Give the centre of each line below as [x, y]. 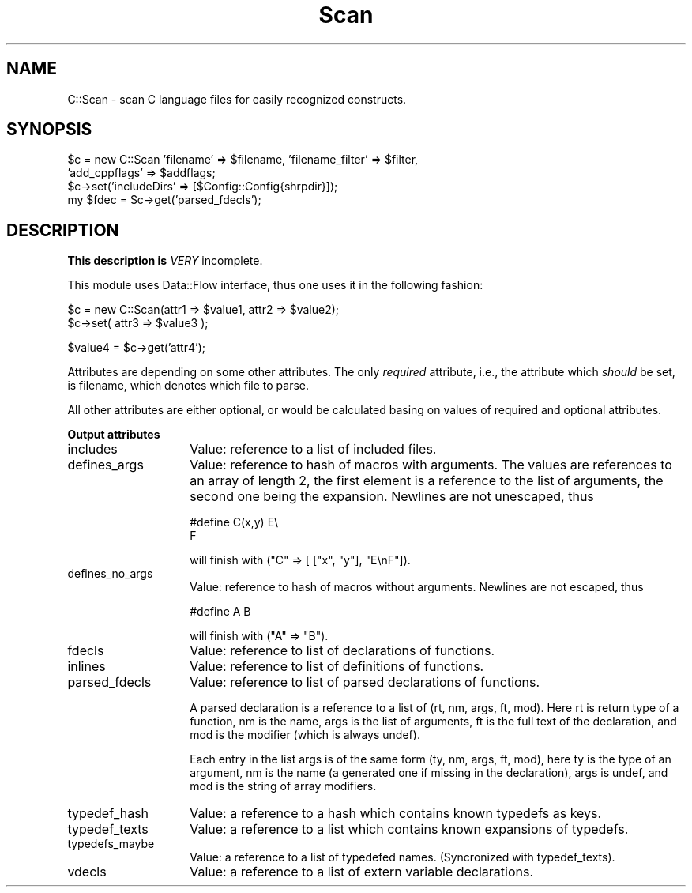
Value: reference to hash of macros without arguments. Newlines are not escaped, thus [417, 587]
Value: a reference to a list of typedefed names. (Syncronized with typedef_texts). [402, 857]
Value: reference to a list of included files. [313, 449]
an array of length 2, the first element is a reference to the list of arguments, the [427, 481]
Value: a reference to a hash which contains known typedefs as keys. [396, 814]
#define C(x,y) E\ [234, 522]
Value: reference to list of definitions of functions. [337, 667]
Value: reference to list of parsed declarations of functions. [365, 682]
